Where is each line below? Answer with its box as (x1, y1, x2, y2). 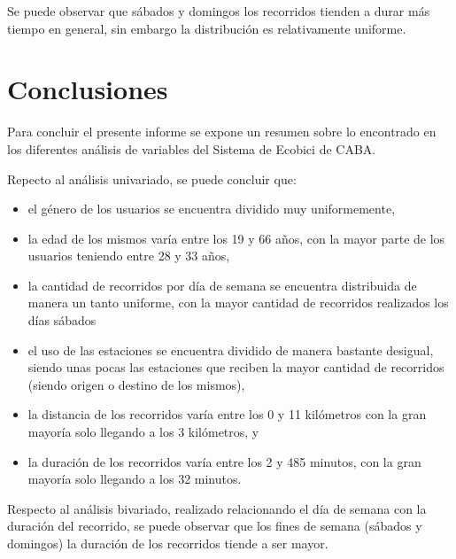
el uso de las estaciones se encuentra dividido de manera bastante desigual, (27, 340, 434, 359)
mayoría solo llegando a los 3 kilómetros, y (27, 423, 259, 441)
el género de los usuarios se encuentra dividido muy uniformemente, (27, 199, 396, 218)
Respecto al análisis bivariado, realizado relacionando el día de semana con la (7, 499, 427, 517)
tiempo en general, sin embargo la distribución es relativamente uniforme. (7, 19, 406, 37)
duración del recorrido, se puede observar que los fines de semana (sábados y (7, 516, 422, 535)
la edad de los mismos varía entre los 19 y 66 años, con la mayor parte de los (27, 229, 445, 247)
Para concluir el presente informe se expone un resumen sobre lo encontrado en (7, 122, 437, 141)
